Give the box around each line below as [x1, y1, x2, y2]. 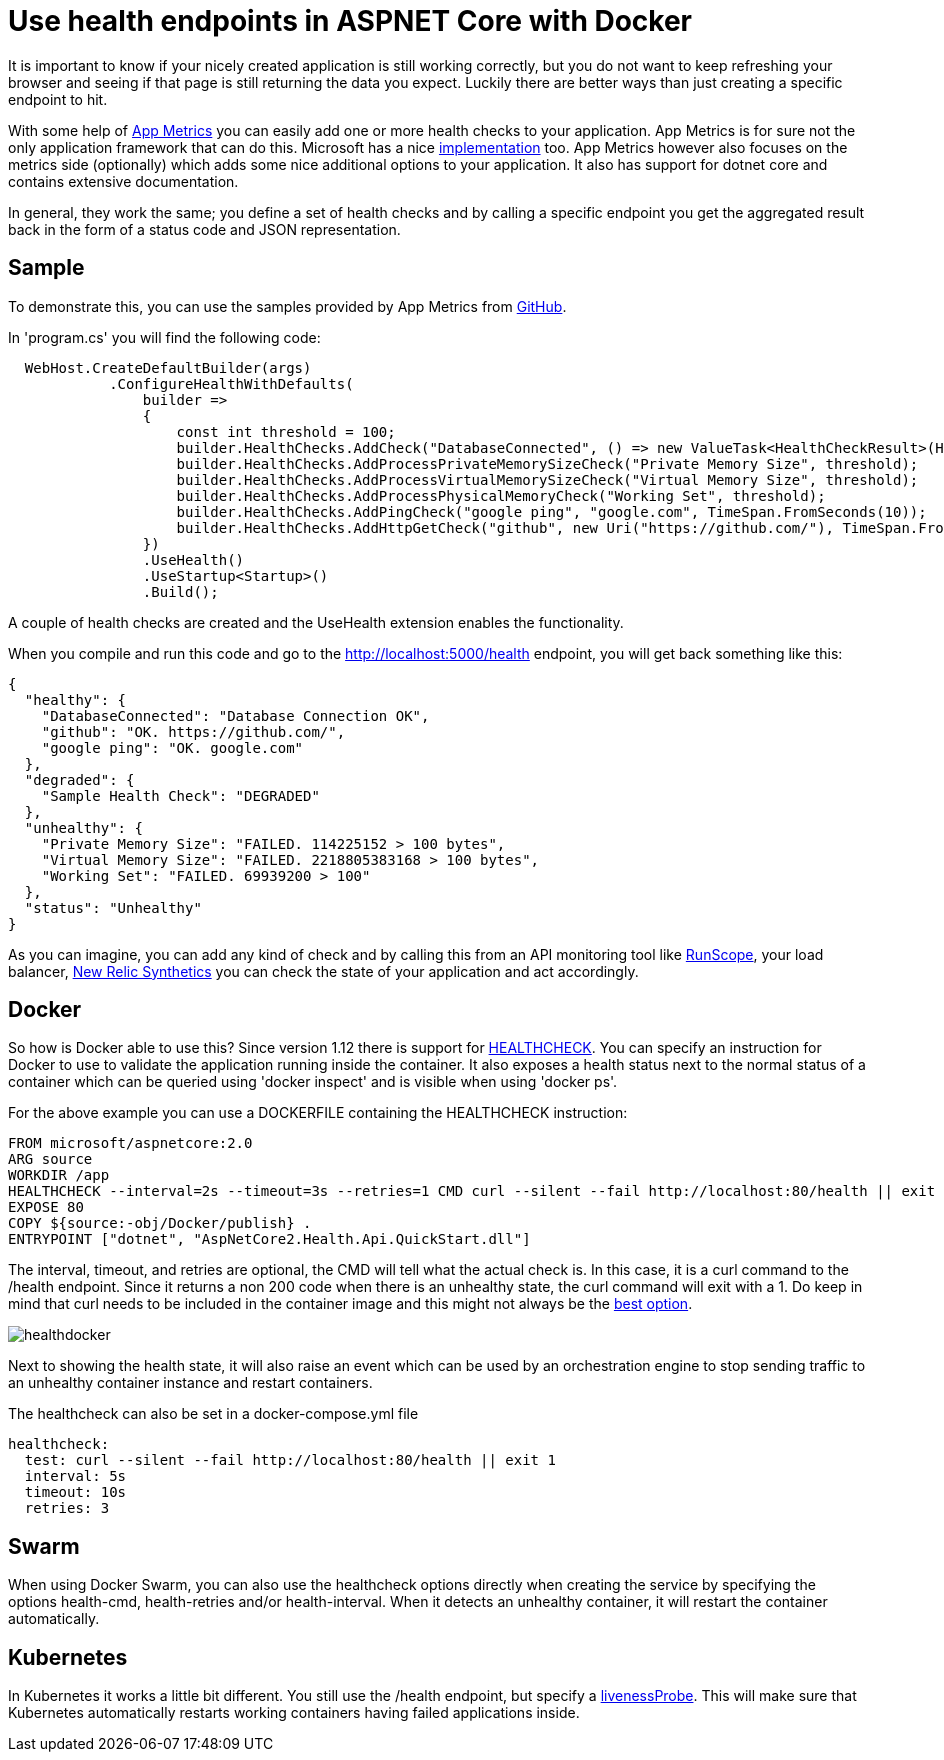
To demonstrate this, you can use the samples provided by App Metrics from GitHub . [8, 297, 567, 315]
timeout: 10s [24, 1484, 127, 1501]
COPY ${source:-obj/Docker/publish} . [8, 1215, 312, 1232]
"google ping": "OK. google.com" [41, 739, 304, 756]
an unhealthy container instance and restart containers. [8, 1374, 373, 1392]
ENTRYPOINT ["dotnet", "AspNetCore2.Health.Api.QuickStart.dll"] [8, 1231, 531, 1248]
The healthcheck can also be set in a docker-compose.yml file [8, 1405, 419, 1423]
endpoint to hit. [8, 90, 108, 108]
